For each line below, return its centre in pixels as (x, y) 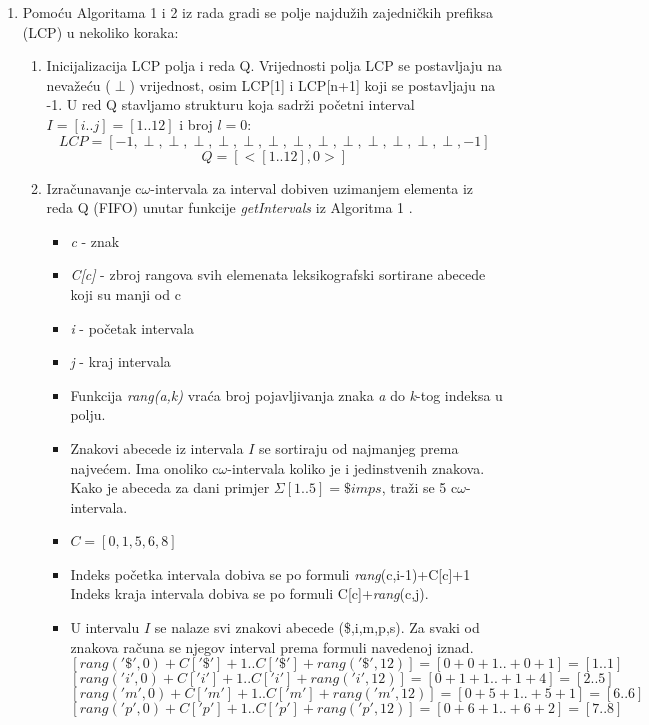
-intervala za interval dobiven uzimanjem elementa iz (312, 187)
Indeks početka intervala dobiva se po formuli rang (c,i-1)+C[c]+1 (270, 573)
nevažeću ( (78, 84)
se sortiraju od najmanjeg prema (358, 447)
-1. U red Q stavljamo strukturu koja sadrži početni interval (230, 104)
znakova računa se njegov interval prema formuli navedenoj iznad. (272, 646)
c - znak (95, 240)
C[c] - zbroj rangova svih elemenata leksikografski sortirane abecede (278, 274)
